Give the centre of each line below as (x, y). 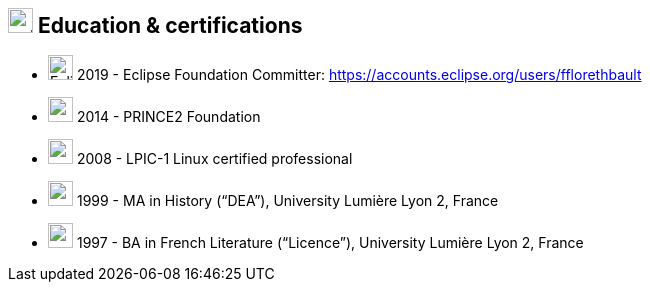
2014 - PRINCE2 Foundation (168, 117)
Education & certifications (170, 25)
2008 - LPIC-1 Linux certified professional (214, 159)
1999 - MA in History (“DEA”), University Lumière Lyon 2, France (287, 201)
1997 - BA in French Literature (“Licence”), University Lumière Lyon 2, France (330, 243)
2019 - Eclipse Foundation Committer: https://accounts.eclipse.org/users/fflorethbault (359, 75)
